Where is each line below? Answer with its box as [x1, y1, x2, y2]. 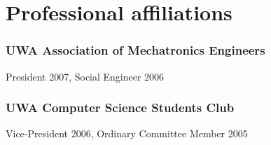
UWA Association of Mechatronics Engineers [6, 41, 265, 59]
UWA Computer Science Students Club [6, 99, 235, 116]
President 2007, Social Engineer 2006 [6, 69, 165, 83]
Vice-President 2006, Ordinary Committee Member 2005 [6, 126, 248, 141]
